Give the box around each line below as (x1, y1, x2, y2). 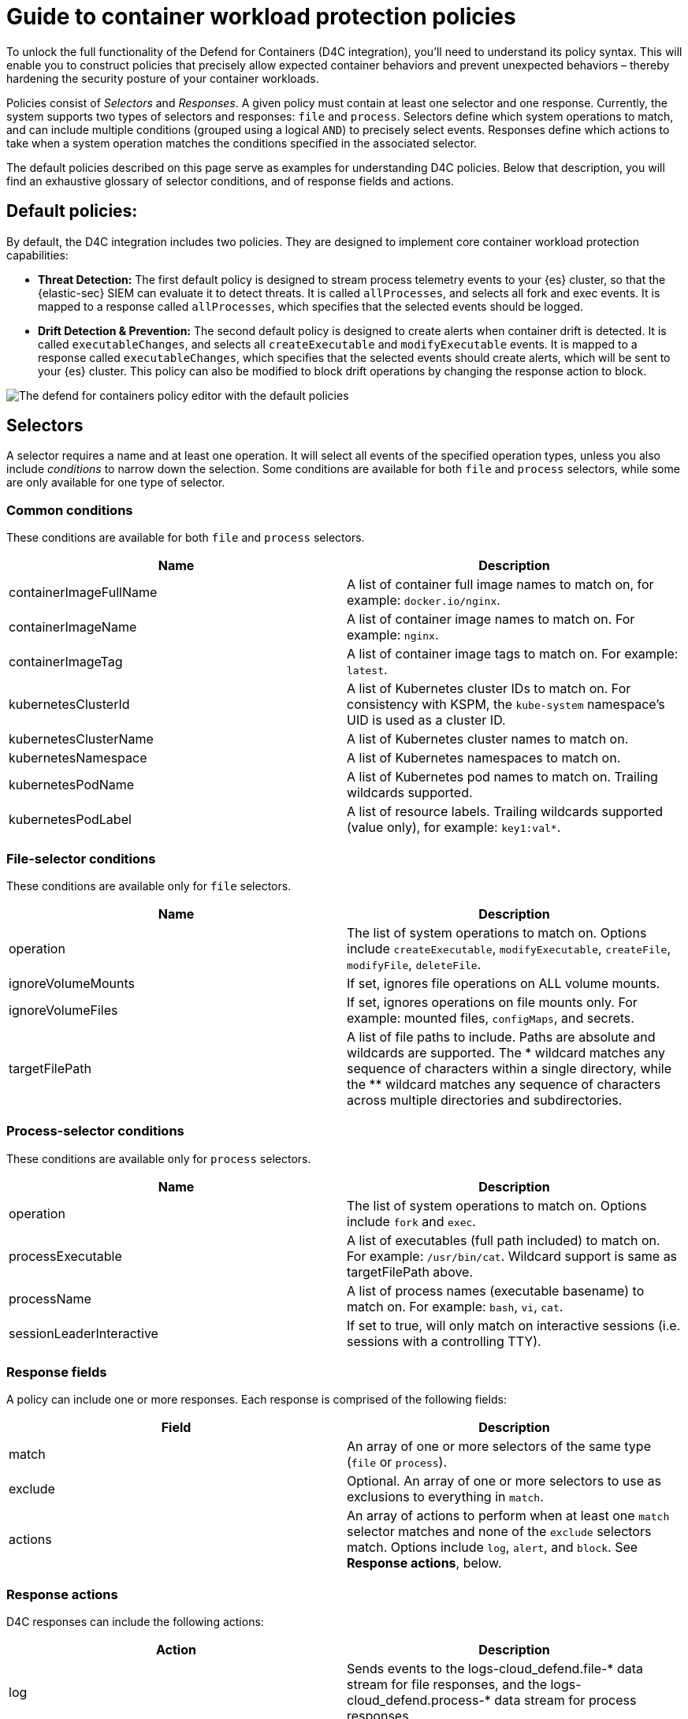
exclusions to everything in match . (347, 1489, 544, 1505)
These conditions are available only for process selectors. (6, 1151, 311, 1165)
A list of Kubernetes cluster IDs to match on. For (347, 681, 631, 697)
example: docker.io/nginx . (347, 592, 500, 609)
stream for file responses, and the (347, 1676, 547, 1693)
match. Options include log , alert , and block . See (347, 1539, 638, 1556)
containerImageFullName (9, 584, 158, 601)
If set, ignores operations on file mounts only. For (347, 994, 638, 1010)
